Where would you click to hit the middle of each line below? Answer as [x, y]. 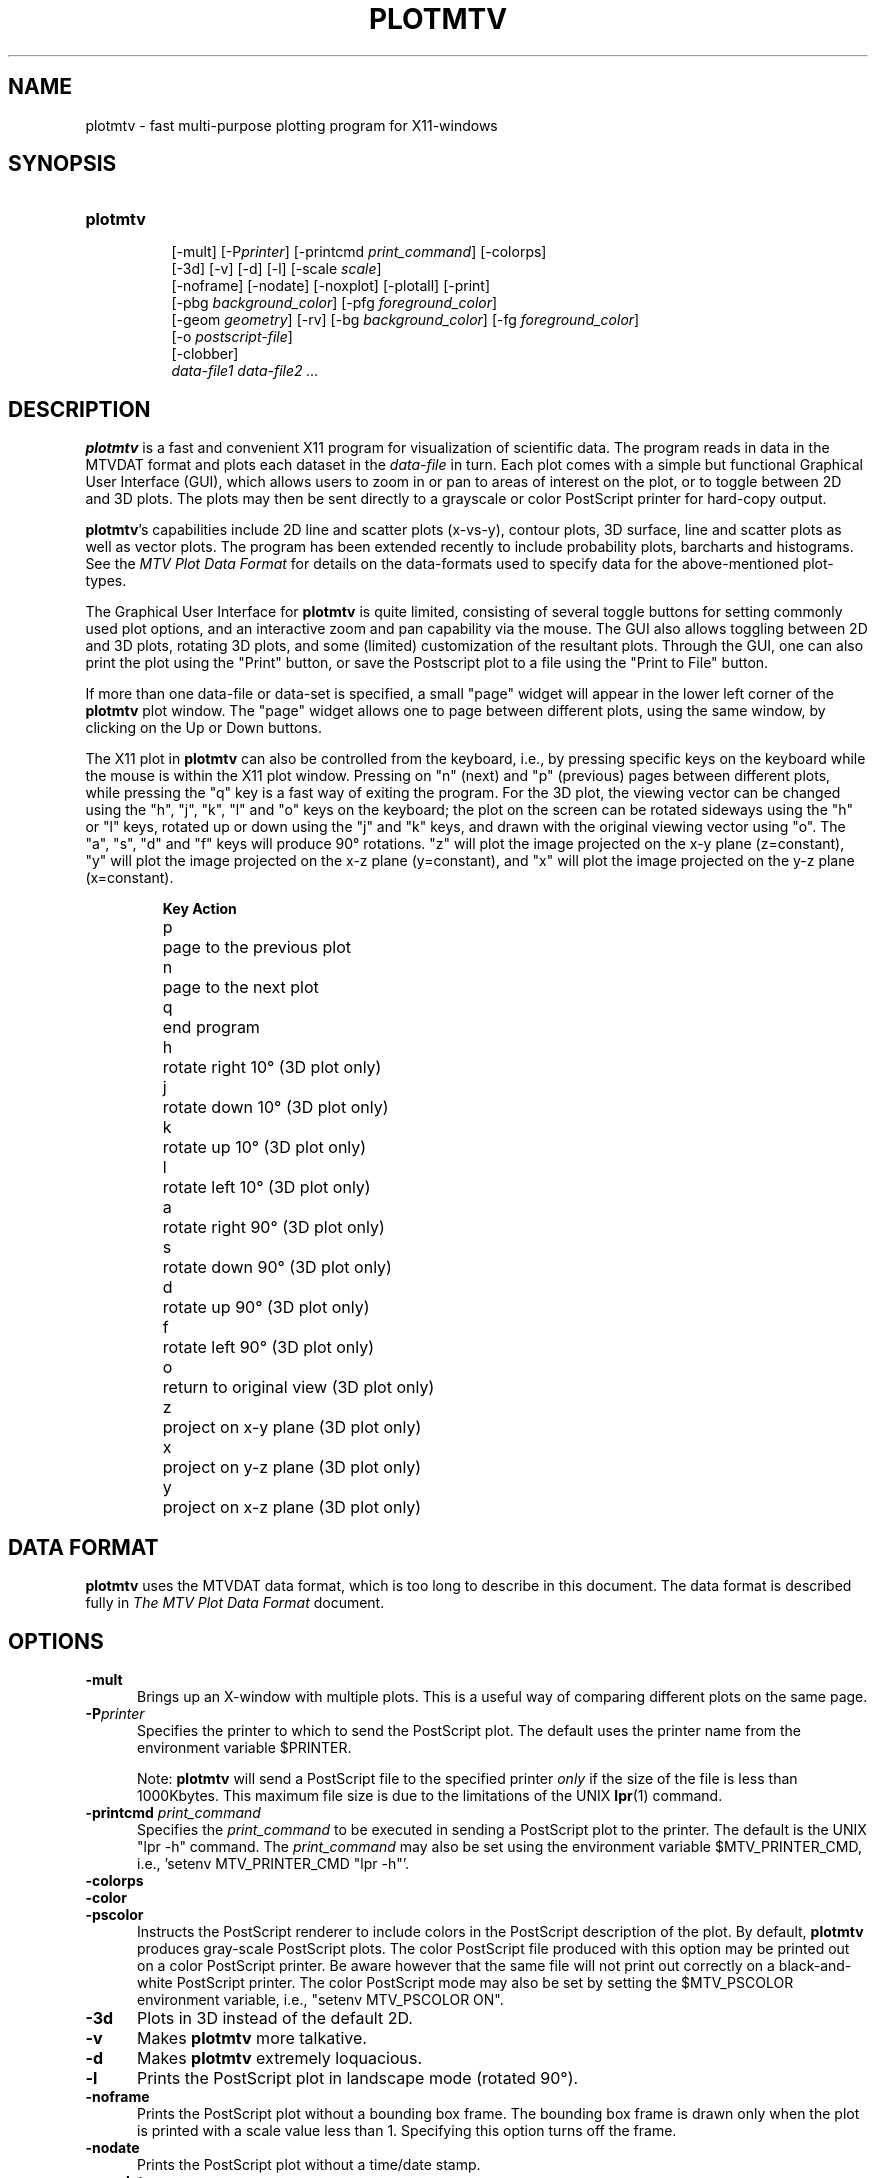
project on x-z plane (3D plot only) [292, 1507]
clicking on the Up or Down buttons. [204, 728]
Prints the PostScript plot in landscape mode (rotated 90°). [357, 2077]
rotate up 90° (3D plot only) [266, 1307]
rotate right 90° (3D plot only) [273, 1227]
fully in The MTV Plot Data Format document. [235, 1603]
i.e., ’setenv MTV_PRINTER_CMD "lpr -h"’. [273, 1863]
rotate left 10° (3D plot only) [266, 1187]
